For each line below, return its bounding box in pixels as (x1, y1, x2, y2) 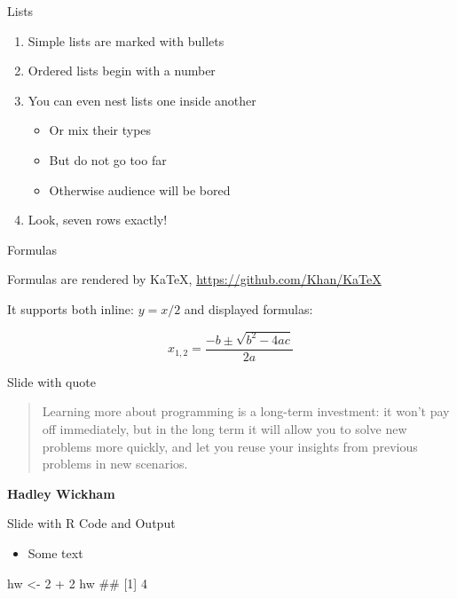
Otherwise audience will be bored (49, 180, 231, 199)
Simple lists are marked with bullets (28, 31, 225, 50)
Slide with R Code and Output (7, 514, 176, 532)
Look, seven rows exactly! (28, 210, 168, 229)
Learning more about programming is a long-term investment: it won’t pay (42, 402, 450, 421)
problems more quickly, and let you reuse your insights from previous (42, 437, 418, 455)
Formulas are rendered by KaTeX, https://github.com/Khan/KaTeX (7, 270, 382, 288)
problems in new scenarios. (42, 454, 188, 473)
